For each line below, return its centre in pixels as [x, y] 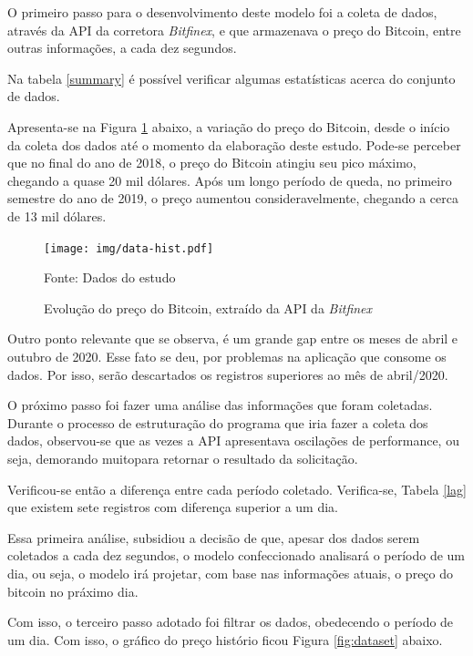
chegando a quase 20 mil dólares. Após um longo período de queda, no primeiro [230, 180]
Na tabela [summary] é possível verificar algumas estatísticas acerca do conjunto [231, 78]
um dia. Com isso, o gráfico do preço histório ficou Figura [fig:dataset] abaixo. [225, 639]
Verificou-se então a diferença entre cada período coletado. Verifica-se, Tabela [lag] [237, 489]
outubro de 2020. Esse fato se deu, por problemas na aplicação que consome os [227, 356]
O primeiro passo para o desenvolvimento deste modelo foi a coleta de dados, [222, 12]
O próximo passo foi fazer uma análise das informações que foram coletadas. [220, 405]
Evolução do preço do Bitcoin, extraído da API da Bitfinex [208, 307]
